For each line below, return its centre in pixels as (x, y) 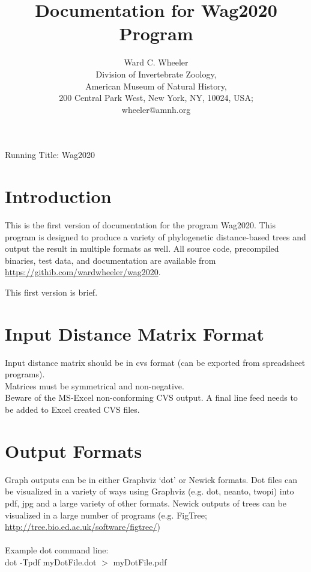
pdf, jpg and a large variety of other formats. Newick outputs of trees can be (146, 503)
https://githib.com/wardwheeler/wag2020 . (83, 272)
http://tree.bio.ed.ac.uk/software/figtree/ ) (83, 527)
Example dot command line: (57, 550)
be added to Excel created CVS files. (72, 409)
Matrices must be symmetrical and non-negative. (95, 385)
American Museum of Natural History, (156, 86)
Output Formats (74, 450)
